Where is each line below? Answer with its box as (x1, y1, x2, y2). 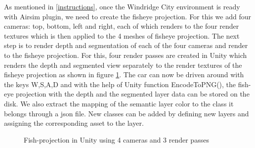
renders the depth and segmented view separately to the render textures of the (4, 59, 242, 70)
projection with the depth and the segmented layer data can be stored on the (16, 89, 250, 99)
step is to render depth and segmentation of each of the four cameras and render (4, 40, 248, 50)
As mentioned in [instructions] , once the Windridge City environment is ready (4, 1, 240, 11)
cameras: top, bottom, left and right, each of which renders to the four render (4, 21, 239, 31)
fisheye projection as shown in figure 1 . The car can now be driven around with (4, 69, 244, 80)
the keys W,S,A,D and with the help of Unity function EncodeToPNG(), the (4, 79, 236, 89)
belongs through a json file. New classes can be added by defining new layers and (4, 108, 249, 118)
